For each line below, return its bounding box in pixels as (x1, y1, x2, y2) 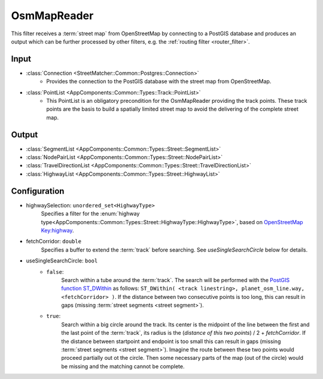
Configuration (11, 186, 65, 196)
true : (46, 313, 61, 320)
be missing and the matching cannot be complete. (61, 362, 185, 370)
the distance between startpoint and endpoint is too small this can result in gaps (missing (61, 338, 281, 345)
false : (46, 268, 64, 275)
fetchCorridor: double (26, 238, 82, 245)
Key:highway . (41, 227, 74, 234)
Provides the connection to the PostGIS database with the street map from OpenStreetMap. (46, 78, 272, 85)
